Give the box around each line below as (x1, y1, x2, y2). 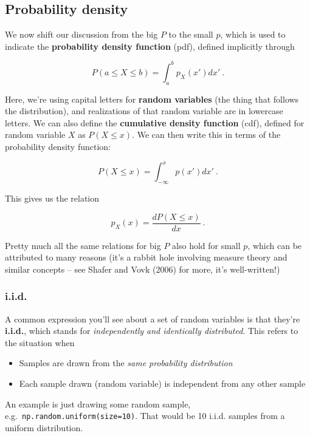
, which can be (247, 239, 302, 251)
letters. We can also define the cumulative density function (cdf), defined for (5, 116, 305, 129)
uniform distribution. (5, 421, 83, 434)
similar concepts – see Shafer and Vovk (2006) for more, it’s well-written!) (5, 262, 280, 275)
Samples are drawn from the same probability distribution (19, 356, 233, 369)
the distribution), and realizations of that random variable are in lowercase (5, 104, 283, 117)
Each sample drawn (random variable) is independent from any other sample (19, 376, 306, 389)
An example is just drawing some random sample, (5, 397, 191, 410)
